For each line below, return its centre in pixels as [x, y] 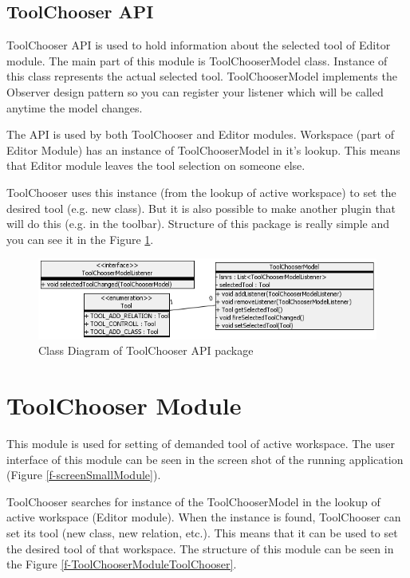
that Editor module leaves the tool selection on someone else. [156, 165]
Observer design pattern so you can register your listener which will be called [195, 91]
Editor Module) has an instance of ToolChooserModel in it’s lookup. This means [203, 149]
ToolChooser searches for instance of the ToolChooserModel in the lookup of [193, 501]
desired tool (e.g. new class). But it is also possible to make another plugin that [201, 208]
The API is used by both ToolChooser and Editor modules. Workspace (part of [200, 134]
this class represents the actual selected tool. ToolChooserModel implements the [202, 76]
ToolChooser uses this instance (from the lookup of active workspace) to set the [201, 192]
